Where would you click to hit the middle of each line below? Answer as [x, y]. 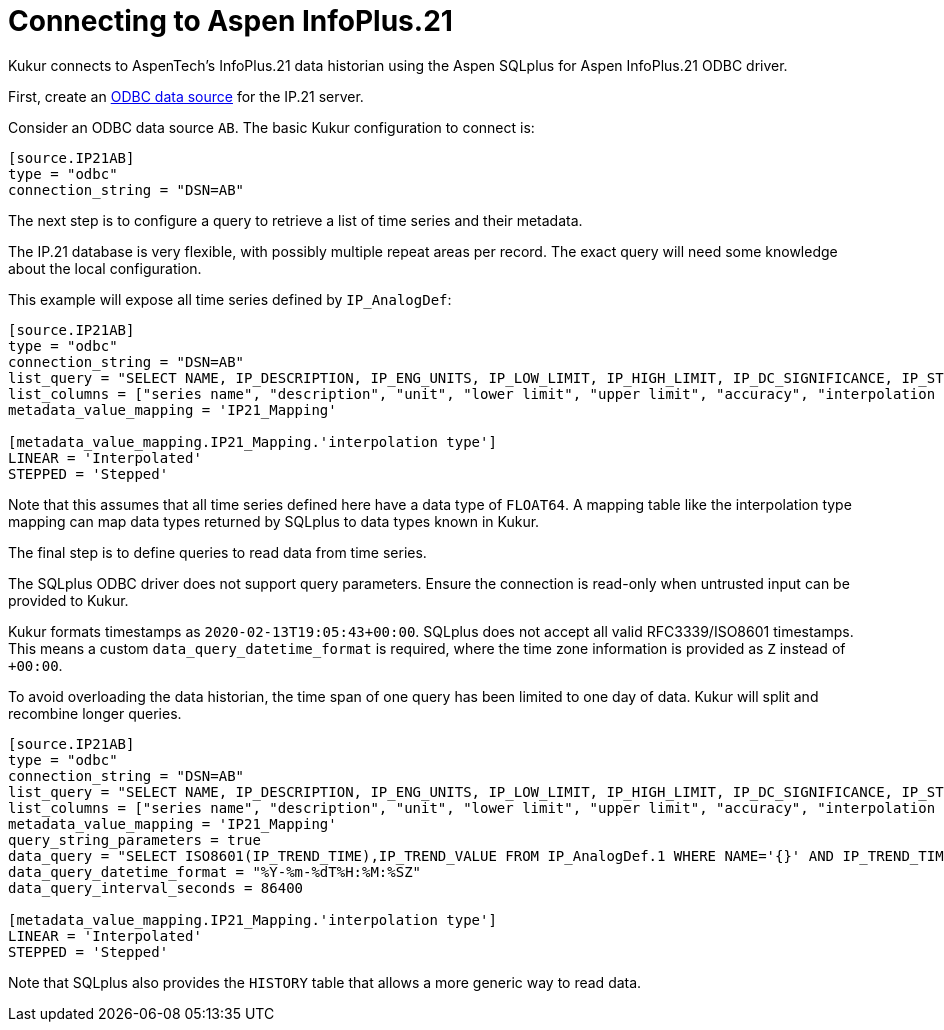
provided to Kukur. [68, 600]
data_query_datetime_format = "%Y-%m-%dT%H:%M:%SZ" [215, 871]
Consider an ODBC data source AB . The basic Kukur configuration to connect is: [271, 127]
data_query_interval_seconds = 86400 [156, 887]
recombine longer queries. [95, 713]
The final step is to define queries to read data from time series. [217, 552]
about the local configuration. [105, 268]
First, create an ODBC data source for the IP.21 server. [186, 96]
